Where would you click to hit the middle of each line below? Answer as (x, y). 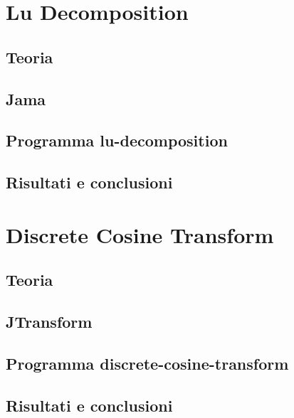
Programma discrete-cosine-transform (147, 363)
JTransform (49, 322)
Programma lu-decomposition (117, 140)
